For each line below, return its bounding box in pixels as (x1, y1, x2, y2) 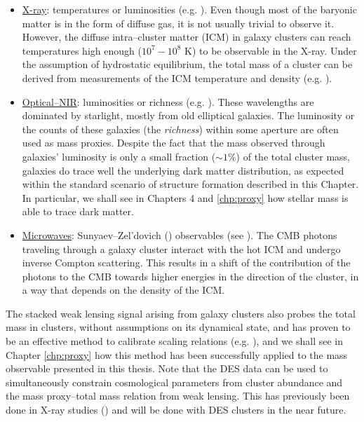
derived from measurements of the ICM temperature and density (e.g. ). (22, 70, 332, 85)
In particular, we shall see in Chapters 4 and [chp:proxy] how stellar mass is (22, 190, 349, 205)
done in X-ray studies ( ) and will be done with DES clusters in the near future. (6, 402, 346, 417)
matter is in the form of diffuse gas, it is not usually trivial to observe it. (22, 15, 335, 30)
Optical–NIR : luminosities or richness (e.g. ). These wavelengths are (22, 94, 314, 109)
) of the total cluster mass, (236, 149, 351, 163)
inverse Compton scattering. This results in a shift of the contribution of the (22, 255, 351, 270)
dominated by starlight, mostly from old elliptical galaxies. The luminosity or (22, 108, 355, 123)
